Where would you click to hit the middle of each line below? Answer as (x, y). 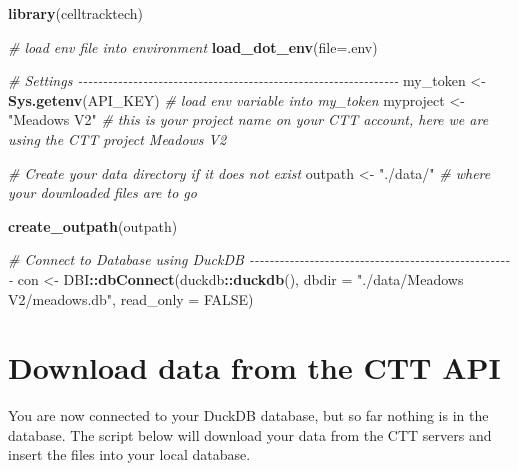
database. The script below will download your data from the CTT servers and (250, 434)
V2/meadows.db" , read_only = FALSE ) (131, 298)
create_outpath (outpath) (93, 225)
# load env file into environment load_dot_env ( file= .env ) (193, 46)
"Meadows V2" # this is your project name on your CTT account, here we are (248, 119)
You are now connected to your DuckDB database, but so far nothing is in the (248, 415)
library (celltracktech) (76, 13)
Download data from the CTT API (254, 367)
